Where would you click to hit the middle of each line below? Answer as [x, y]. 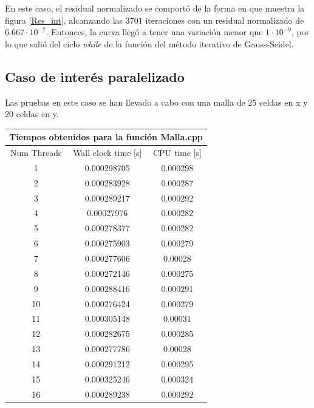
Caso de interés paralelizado [95, 76]
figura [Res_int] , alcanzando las [64, 20]
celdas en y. [37, 114]
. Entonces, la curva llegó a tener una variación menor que [154, 32]
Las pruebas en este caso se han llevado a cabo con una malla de [125, 102]
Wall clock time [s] [108, 153]
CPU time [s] [177, 153]
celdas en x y [284, 102]
